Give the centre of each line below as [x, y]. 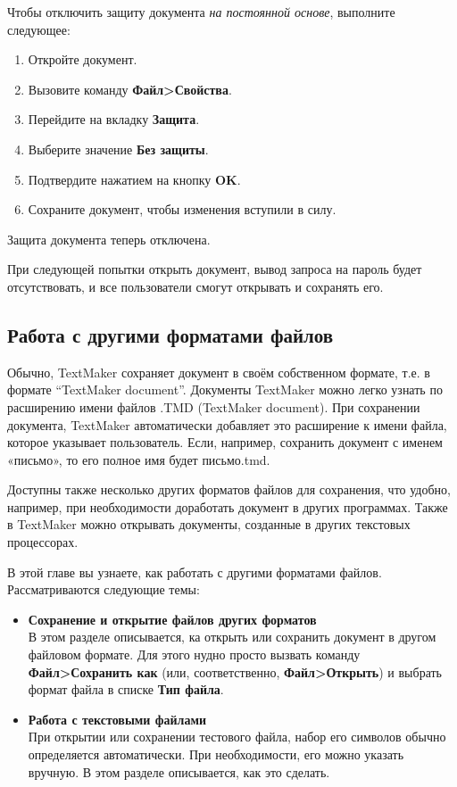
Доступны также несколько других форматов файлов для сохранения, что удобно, [229, 489]
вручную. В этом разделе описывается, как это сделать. [179, 771]
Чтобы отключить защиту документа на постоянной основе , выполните [201, 12]
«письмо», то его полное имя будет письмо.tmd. [139, 459]
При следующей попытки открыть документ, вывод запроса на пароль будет [215, 269]
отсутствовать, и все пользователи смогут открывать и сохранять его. [195, 286]
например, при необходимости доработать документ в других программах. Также [228, 506]
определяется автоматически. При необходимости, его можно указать [216, 754]
